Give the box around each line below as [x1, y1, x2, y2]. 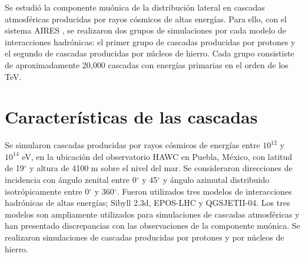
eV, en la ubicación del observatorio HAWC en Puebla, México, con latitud [22, 150, 293, 162]
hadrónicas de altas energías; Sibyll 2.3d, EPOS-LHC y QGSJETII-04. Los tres [5, 196, 290, 209]
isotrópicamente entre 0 [5, 185, 89, 197]
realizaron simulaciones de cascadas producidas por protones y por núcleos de [5, 231, 284, 243]
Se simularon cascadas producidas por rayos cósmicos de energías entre [5, 139, 260, 151]
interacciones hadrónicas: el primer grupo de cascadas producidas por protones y [5, 35, 296, 48]
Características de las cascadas [5, 105, 258, 129]
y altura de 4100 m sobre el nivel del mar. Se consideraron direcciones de [29, 162, 293, 174]
